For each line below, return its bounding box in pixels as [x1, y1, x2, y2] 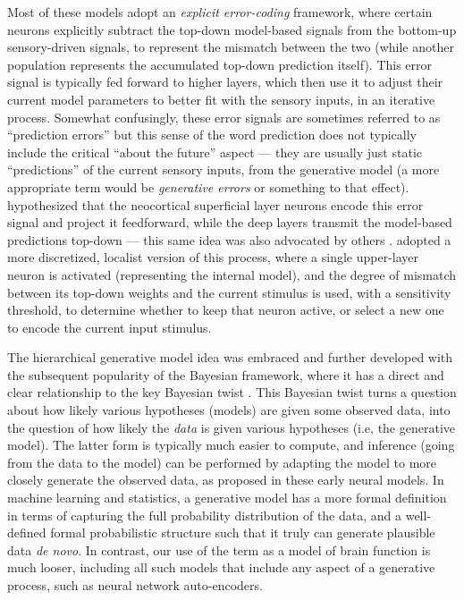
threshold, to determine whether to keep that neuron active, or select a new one [7, 300, 444, 319]
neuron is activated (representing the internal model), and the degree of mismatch [7, 265, 457, 283]
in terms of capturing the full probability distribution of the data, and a [7, 505, 402, 524]
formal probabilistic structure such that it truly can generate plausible [50, 523, 435, 542]
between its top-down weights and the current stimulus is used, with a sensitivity [7, 283, 451, 301]
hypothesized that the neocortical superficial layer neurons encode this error [7, 195, 424, 214]
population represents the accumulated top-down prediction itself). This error [7, 55, 433, 73]
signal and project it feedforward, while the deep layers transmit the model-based [7, 213, 452, 232]
